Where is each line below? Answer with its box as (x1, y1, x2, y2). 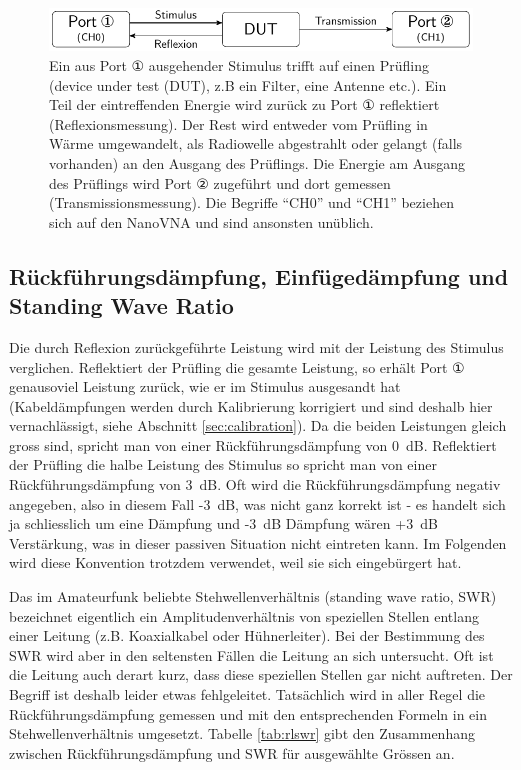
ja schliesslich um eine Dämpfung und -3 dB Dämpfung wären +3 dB (9, 513, 438, 534)
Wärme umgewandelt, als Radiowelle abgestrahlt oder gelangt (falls (49, 133, 463, 154)
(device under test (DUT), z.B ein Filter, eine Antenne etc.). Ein (49, 74, 447, 95)
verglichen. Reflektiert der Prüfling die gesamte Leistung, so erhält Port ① (9, 356, 465, 377)
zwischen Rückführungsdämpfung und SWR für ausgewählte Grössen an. (9, 742, 455, 763)
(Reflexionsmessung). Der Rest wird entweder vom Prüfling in (49, 113, 428, 134)
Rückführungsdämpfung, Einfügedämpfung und (9, 260, 509, 291)
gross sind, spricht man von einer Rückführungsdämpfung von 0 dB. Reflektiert (9, 434, 497, 455)
